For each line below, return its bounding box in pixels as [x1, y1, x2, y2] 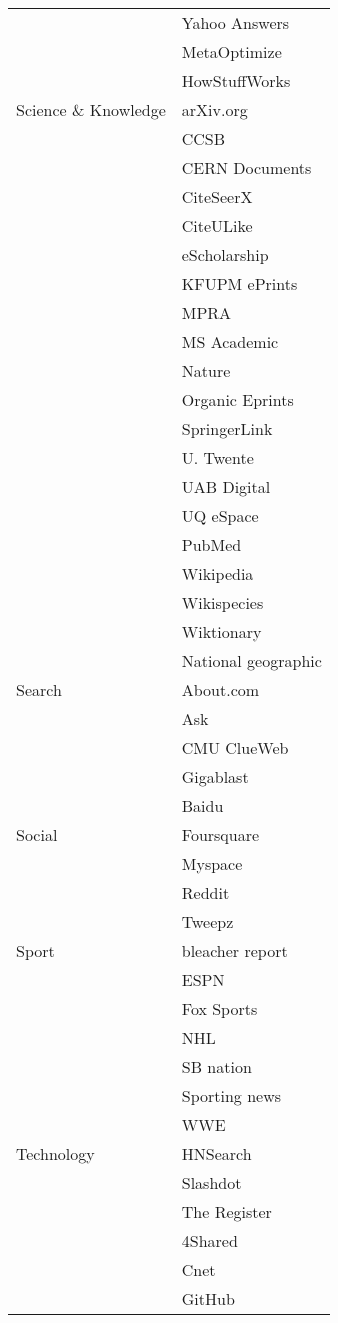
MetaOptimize [181, 40, 282, 63]
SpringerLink [181, 417, 273, 440]
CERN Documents [181, 156, 312, 179]
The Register [181, 1200, 272, 1223]
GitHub [181, 1287, 235, 1310]
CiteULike [181, 214, 253, 237]
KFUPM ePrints [181, 272, 298, 295]
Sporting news [181, 1084, 282, 1107]
